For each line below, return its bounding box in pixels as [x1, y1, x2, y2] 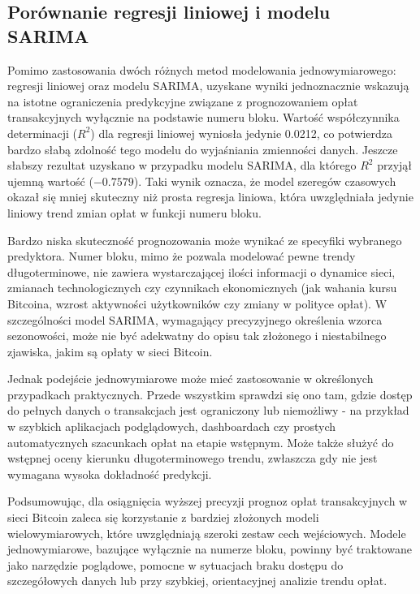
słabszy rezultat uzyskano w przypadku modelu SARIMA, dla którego [7, 157, 357, 174]
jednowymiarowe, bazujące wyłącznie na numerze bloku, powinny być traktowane [7, 540, 412, 557]
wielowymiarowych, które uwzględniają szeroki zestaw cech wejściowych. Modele [7, 524, 406, 541]
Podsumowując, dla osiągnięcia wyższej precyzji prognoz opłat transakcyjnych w [7, 493, 408, 510]
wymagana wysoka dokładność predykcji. [7, 465, 212, 482]
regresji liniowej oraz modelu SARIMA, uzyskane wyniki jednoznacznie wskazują [7, 77, 409, 94]
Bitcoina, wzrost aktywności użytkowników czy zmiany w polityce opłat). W [7, 295, 388, 312]
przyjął [377, 157, 413, 174]
